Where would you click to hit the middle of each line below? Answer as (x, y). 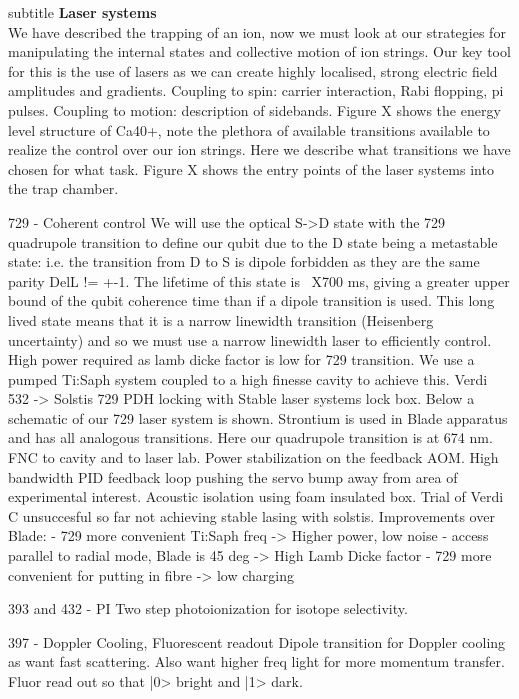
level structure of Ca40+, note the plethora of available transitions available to (249, 129)
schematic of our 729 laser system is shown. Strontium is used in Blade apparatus (258, 417)
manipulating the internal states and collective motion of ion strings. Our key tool (259, 51)
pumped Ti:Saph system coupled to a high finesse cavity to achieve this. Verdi (248, 378)
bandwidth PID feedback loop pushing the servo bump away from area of (233, 476)
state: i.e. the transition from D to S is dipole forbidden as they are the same (244, 261)
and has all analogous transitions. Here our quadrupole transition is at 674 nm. (250, 437)
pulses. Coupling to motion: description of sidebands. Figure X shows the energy (254, 109)
